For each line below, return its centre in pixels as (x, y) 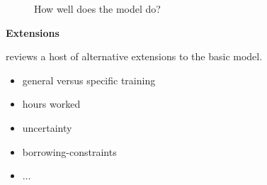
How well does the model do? (97, 9)
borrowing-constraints (69, 151)
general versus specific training (89, 80)
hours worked (51, 104)
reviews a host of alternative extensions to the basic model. (134, 56)
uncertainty (47, 127)
